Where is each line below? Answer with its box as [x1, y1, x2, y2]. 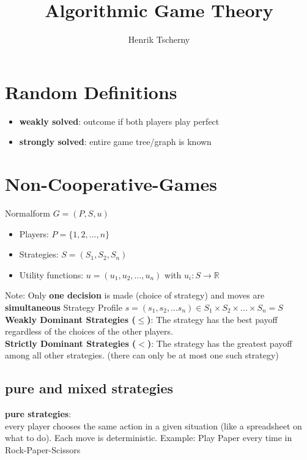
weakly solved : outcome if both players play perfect [19, 114, 220, 127]
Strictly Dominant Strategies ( [5, 336, 136, 349]
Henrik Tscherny [128, 33, 190, 46]
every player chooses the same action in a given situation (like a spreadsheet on [5, 419, 302, 432]
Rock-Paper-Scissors [5, 443, 81, 456]
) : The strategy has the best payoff [147, 313, 278, 325]
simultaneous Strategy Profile [5, 300, 122, 313]
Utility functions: [19, 268, 84, 281]
